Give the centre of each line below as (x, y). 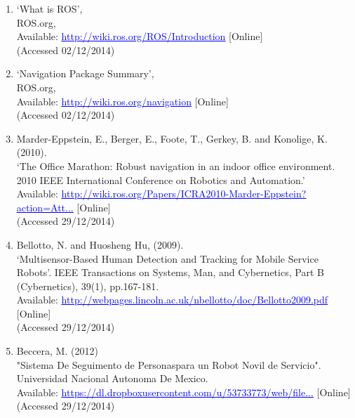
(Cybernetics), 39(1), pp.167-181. (88, 286)
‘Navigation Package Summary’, (85, 73)
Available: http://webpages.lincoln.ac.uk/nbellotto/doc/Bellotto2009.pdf (172, 300)
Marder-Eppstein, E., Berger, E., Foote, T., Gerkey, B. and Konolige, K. (172, 138)
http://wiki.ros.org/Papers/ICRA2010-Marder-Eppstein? (184, 194)
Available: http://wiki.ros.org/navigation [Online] (122, 101)
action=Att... (45, 207)
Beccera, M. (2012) (57, 351)
